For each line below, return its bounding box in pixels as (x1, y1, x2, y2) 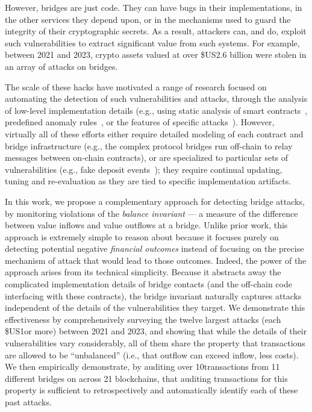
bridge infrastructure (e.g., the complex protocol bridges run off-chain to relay (5, 139, 293, 152)
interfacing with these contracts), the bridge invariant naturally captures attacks (5, 289, 302, 302)
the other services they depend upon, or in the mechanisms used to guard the (5, 13, 291, 25)
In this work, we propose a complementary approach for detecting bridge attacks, (5, 195, 305, 207)
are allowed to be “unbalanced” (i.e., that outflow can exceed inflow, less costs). (5, 348, 299, 361)
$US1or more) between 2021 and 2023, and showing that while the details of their (5, 325, 307, 337)
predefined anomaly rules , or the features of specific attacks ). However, (5, 116, 275, 128)
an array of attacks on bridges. (5, 60, 118, 72)
